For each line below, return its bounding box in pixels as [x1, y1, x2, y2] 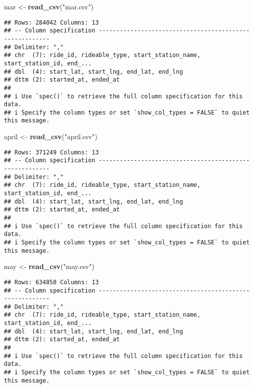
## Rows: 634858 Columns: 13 [4, 278, 99, 286]
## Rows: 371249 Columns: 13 [4, 149, 99, 156]
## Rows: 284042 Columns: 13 [4, 19, 99, 26]
